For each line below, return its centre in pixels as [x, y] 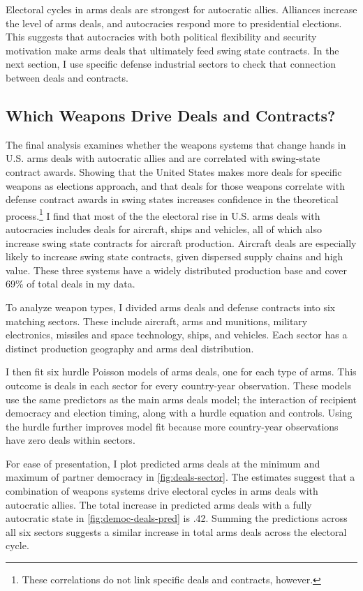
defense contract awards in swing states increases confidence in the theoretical [172, 199]
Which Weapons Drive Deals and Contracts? [171, 115]
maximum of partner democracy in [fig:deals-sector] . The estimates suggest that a [180, 477]
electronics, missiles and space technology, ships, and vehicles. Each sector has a [177, 335]
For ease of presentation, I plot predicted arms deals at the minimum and [163, 463]
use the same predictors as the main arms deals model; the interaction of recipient [181, 399]
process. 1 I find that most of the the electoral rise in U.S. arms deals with [163, 214]
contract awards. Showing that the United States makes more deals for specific [174, 171]
